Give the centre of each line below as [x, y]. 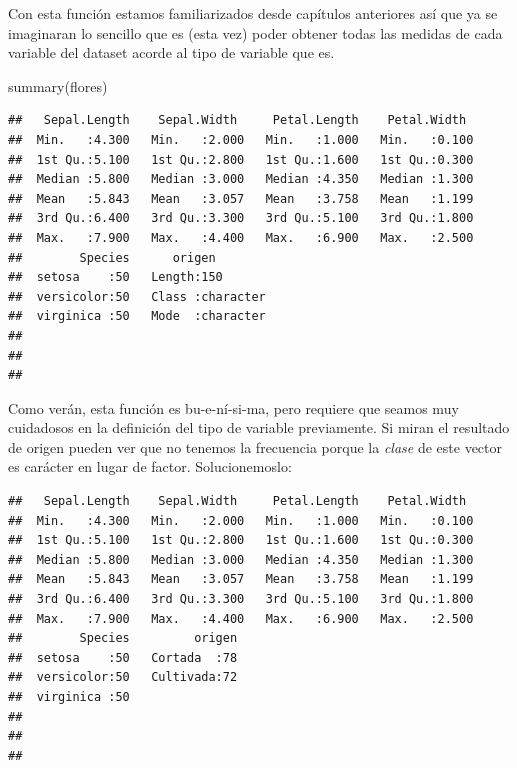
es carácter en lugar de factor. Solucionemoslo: [150, 466]
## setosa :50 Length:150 [115, 277]
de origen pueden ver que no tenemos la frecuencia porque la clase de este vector [255, 446]
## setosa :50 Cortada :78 [123, 657]
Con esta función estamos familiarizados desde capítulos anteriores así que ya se [253, 13]
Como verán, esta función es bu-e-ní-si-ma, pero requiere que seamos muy [233, 407]
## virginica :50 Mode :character [137, 316]
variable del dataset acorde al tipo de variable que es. [171, 52]
